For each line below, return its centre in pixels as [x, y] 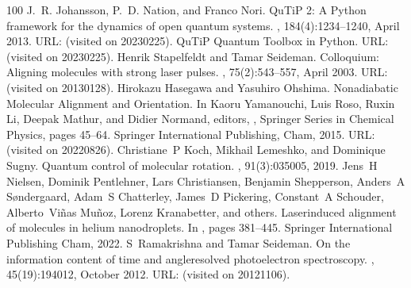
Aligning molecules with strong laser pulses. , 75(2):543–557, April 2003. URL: [197, 72]
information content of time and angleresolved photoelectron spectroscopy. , [190, 258]
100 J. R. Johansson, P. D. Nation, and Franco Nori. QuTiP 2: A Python [186, 10]
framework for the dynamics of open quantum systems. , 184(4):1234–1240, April [203, 25]
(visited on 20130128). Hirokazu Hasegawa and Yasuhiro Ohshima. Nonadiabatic [202, 87]
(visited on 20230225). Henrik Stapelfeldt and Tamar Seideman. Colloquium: [193, 56]
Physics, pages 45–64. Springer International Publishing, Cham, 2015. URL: [191, 134]
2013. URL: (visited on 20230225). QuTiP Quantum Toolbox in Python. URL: [198, 41]
